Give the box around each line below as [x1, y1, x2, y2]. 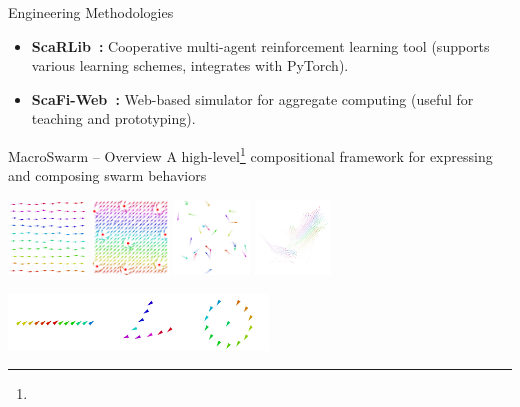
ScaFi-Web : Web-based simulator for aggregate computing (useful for [31, 88, 474, 109]
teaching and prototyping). [31, 108, 196, 129]
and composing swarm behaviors [8, 165, 207, 186]
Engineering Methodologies [8, 2, 174, 22]
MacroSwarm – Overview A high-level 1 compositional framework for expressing [8, 142, 493, 166]
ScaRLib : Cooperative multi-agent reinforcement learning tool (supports [31, 35, 490, 56]
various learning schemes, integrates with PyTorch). [31, 55, 349, 76]
